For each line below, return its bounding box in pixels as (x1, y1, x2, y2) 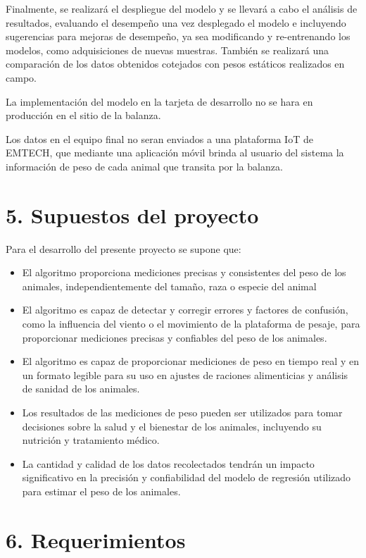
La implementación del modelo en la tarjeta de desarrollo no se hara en (6, 94, 313, 108)
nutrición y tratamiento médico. (22, 433, 160, 447)
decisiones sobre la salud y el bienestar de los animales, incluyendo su (22, 418, 322, 433)
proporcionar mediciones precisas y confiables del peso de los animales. (22, 330, 327, 345)
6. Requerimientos (6, 525, 186, 554)
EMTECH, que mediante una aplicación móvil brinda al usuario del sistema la (6, 145, 344, 160)
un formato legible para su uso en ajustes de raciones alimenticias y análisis (22, 367, 348, 382)
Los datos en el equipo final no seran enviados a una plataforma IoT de (6, 131, 313, 146)
